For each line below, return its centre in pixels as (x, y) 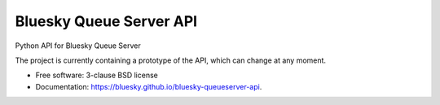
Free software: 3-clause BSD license (97, 75)
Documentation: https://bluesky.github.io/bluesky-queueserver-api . (149, 86)
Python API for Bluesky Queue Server (78, 46)
